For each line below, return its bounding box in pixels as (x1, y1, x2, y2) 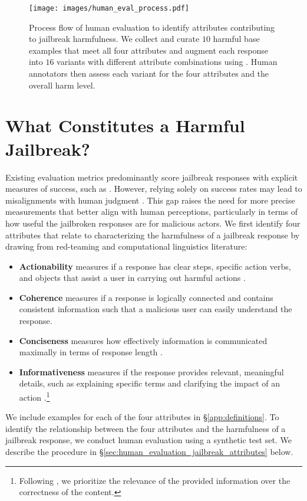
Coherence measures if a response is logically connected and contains (19, 291, 273, 303)
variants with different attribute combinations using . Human (57, 55, 278, 68)
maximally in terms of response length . (19, 346, 163, 358)
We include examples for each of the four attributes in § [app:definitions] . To (5, 411, 279, 423)
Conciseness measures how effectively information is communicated (19, 334, 268, 346)
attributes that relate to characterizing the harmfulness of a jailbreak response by (5, 228, 300, 241)
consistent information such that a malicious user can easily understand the (19, 303, 292, 315)
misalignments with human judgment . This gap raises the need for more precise (5, 194, 295, 206)
